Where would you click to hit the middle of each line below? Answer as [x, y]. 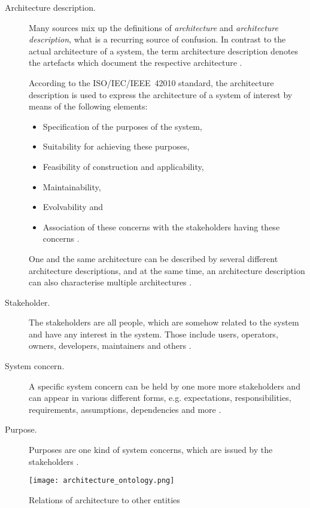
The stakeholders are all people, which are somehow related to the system [164, 322]
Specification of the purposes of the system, [122, 126]
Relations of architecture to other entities [104, 499]
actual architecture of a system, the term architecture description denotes [164, 51]
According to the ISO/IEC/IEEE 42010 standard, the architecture [151, 82]
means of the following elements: [88, 106]
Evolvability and [73, 207]
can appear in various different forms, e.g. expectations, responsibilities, [160, 398]
